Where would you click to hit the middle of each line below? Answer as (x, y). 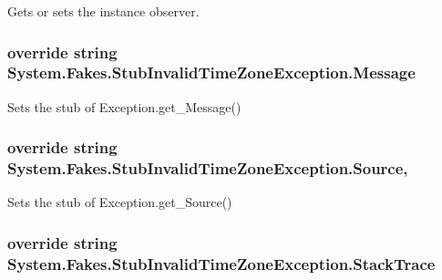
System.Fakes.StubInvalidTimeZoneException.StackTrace (221, 263)
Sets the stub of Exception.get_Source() (120, 202)
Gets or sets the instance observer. (103, 11)
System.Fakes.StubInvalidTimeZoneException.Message (211, 73)
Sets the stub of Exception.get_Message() (124, 106)
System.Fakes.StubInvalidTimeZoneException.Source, (208, 168)
